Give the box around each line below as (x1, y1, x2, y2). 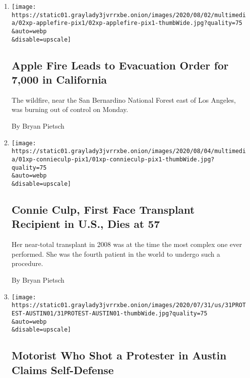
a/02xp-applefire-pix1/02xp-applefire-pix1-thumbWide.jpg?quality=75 (11, 20, 243, 27)
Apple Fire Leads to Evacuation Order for (11, 57, 229, 72)
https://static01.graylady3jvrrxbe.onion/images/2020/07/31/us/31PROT (11, 302, 246, 309)
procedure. (11, 258, 43, 268)
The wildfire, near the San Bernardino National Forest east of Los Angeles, (11, 94, 236, 105)
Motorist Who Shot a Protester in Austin (11, 348, 227, 363)
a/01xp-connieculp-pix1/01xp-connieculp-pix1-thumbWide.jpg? (11, 156, 215, 163)
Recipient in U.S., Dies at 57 (11, 216, 160, 231)
